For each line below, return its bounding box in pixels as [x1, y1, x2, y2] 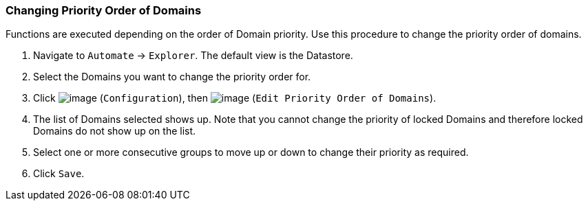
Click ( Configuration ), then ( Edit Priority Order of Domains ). [33, 92, 437, 104]
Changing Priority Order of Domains [6, 3, 202, 17]
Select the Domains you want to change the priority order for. [33, 71, 311, 83]
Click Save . [33, 168, 85, 180]
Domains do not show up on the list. [33, 125, 196, 137]
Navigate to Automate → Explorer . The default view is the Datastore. [33, 49, 353, 62]
